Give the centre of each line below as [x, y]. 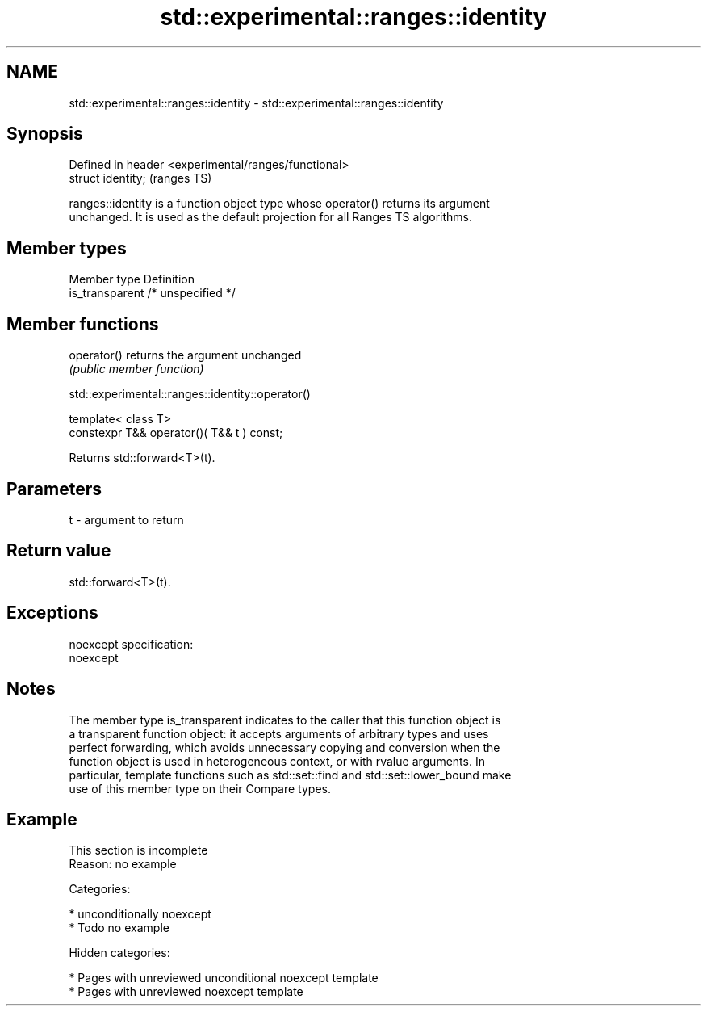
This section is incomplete [138, 850]
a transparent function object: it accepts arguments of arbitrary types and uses [279, 733]
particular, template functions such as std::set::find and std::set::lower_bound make [290, 775]
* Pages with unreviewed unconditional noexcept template [224, 978]
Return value [59, 551]
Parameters [54, 489]
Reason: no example [123, 864]
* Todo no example [119, 928]
